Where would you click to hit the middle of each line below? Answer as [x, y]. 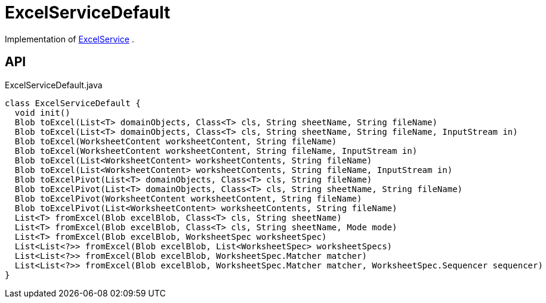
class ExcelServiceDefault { [73, 103]
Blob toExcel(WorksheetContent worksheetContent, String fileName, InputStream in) [216, 151]
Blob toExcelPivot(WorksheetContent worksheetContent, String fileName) [188, 198]
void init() [42, 112]
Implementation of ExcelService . [70, 39]
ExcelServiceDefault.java [54, 85]
